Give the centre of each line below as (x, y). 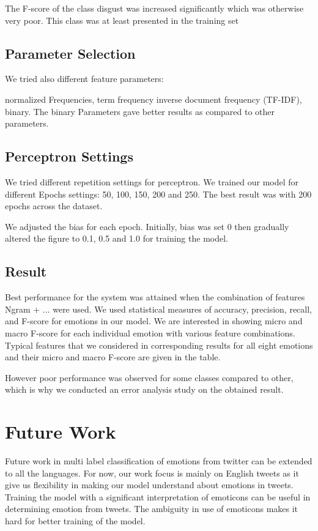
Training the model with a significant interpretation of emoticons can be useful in (158, 496)
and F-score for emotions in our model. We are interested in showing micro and (154, 321)
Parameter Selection (70, 53)
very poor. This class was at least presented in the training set (122, 20)
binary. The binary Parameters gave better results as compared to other (140, 111)
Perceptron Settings (69, 156)
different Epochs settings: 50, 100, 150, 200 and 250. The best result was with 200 (158, 194)
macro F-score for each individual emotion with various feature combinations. (150, 332)
